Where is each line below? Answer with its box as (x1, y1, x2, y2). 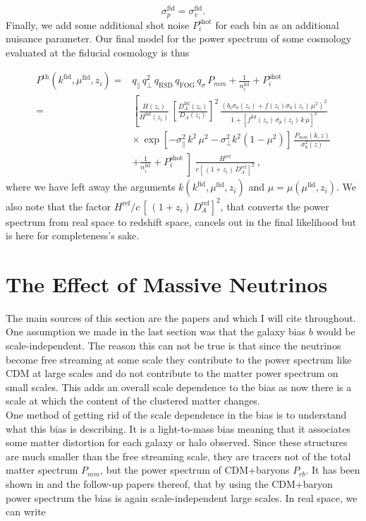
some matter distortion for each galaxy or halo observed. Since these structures (6, 435, 348, 450)
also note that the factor (6, 198, 111, 213)
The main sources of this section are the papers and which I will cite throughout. (6, 310, 356, 325)
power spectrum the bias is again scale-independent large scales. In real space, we (6, 490, 358, 505)
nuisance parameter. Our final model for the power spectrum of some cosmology (6, 31, 352, 46)
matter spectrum (6, 462, 78, 477)
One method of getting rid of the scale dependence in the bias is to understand (6, 407, 347, 422)
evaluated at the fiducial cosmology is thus (6, 44, 190, 59)
